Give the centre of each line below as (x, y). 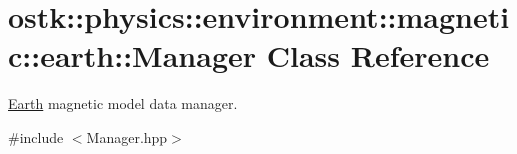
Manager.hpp (127, 136)
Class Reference (378, 55)
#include (36, 136)
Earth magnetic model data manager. (123, 103)
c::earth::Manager (132, 55)
